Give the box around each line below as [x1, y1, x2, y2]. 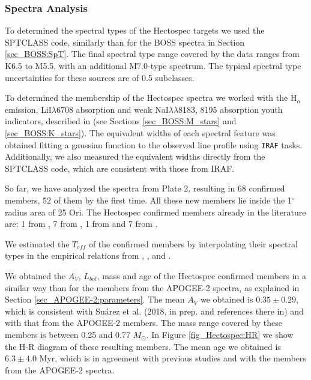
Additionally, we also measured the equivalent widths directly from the [5, 150, 265, 163]
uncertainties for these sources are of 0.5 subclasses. [5, 71, 195, 83]
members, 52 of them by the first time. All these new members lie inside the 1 [5, 194, 292, 206]
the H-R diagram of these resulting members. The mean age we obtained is [5, 340, 281, 352]
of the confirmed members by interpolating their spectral [88, 237, 298, 250]
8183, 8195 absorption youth [178, 103, 283, 115]
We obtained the [5, 269, 66, 282]
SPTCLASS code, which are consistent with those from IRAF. [5, 161, 235, 174]
